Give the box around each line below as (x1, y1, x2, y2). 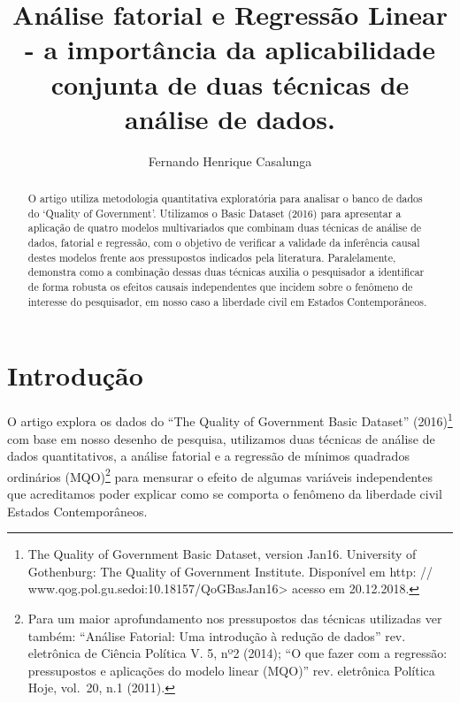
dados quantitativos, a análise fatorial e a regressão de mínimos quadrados (7, 447, 410, 465)
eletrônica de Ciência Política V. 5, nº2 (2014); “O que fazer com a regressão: (27, 644, 448, 662)
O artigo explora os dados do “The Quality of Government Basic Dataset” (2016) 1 (7, 409, 453, 430)
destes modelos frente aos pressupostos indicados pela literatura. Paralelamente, (27, 249, 396, 264)
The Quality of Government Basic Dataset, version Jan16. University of (27, 545, 417, 563)
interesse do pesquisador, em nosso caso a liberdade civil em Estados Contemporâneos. (27, 294, 427, 309)
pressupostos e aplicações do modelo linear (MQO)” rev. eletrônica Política (27, 661, 435, 679)
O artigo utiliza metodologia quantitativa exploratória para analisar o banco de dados (27, 191, 423, 206)
